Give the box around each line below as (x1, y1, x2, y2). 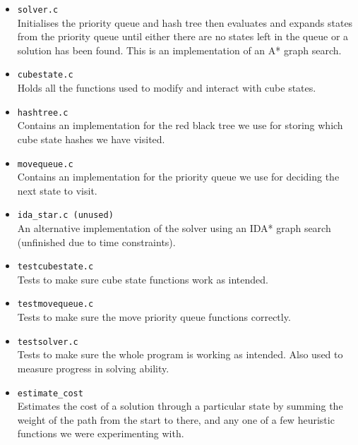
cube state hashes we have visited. (17, 131, 165, 146)
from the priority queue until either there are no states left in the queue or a (17, 29, 349, 44)
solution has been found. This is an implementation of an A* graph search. (17, 42, 342, 57)
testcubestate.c (17, 262, 94, 272)
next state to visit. (17, 183, 97, 197)
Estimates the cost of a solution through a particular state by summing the (17, 398, 343, 413)
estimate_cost (17, 388, 83, 398)
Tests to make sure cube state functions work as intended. (17, 272, 268, 286)
